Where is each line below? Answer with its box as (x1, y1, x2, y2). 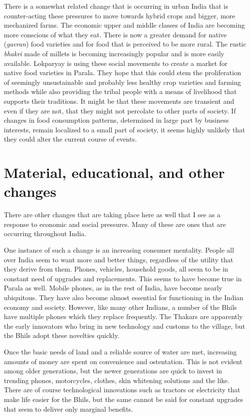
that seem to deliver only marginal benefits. (4, 403, 133, 414)
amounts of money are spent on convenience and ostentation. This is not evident (4, 356, 243, 366)
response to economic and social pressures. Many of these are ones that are (4, 219, 226, 229)
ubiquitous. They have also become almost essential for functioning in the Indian (4, 292, 244, 302)
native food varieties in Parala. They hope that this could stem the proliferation (4, 67, 241, 78)
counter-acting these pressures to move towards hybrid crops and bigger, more (4, 10, 235, 20)
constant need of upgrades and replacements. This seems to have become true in (4, 273, 242, 283)
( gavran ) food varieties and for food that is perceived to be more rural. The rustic (4, 39, 247, 49)
